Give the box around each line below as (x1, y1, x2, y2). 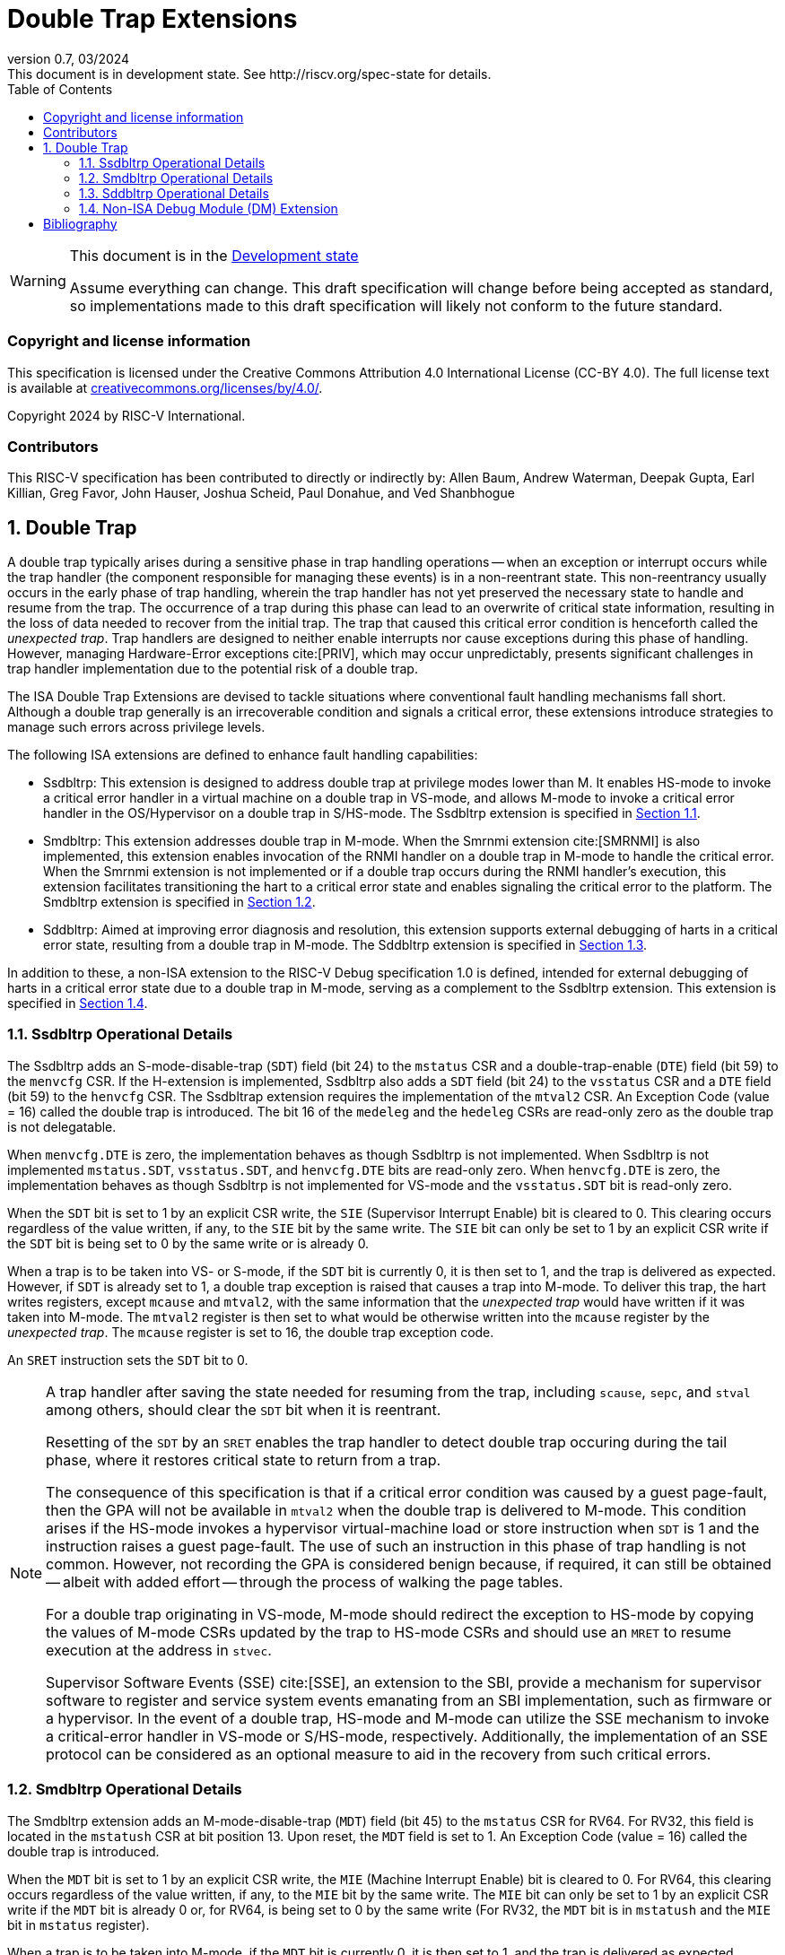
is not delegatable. (7, 1118, 117, 1134)
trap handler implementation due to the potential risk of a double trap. (7, 661, 418, 677)
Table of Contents (7, 81, 113, 97)
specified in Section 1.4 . (7, 995, 148, 1012)
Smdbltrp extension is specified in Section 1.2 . (43, 894, 316, 910)
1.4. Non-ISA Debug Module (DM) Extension (79, 200, 338, 216)
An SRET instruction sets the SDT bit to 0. (7, 1351, 249, 1368)
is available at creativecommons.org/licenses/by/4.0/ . (7, 379, 323, 395)
